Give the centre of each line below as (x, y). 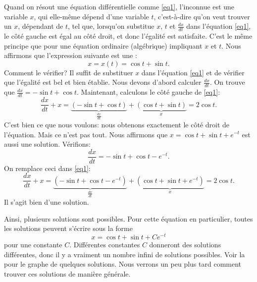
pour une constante (33, 245)
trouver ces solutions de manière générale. (67, 273)
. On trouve (227, 82)
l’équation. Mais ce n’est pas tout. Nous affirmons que (86, 134)
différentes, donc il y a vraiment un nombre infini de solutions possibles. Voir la (125, 254)
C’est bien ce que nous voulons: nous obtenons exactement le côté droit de (117, 124)
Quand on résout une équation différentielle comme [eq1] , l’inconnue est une (119, 6)
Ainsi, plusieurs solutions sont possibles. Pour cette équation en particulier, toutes (128, 218)
